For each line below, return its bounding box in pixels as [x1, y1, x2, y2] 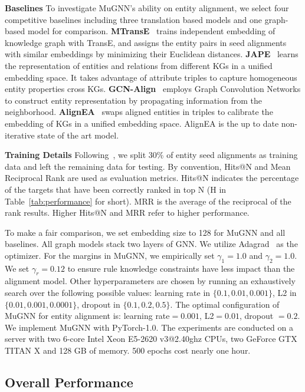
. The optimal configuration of [170, 298, 280, 310]
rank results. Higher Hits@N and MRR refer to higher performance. [5, 206, 250, 219]
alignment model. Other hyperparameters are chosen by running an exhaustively [5, 275, 296, 287]
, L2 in [272, 286, 297, 299]
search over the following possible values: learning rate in [5, 286, 211, 299]
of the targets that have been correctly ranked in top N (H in [5, 183, 227, 195]
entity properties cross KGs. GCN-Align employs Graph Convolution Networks [5, 83, 301, 95]
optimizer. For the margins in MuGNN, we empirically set [5, 249, 215, 261]
